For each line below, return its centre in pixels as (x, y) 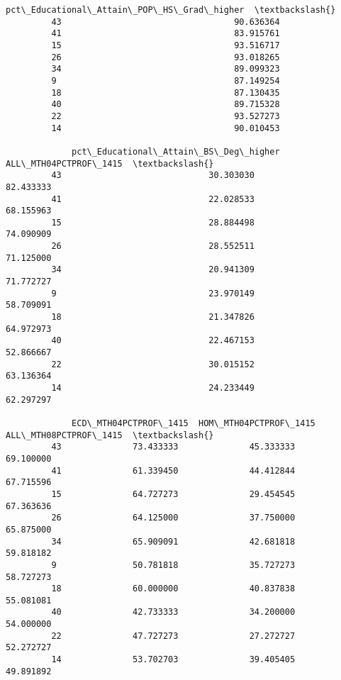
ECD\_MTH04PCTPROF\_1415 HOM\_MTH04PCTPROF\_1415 (194, 423)
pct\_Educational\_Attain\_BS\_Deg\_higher (176, 151)
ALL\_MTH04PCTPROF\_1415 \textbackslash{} (110, 163)
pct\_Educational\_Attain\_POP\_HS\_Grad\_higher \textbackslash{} (171, 10)
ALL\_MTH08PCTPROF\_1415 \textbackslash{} (110, 435)
